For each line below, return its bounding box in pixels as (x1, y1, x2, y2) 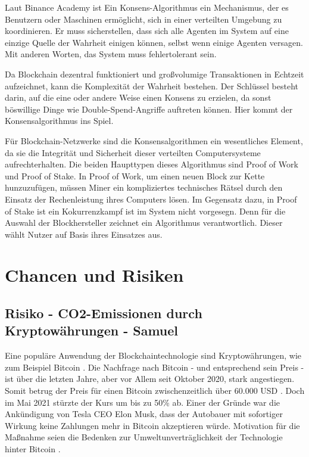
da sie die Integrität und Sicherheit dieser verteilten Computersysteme (5, 146, 261, 158)
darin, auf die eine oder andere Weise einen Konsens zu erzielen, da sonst (5, 91, 271, 104)
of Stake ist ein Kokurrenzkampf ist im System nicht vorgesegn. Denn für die (5, 204, 286, 217)
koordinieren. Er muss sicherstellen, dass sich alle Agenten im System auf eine (5, 24, 289, 37)
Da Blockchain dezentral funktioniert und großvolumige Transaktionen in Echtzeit (5, 67, 304, 80)
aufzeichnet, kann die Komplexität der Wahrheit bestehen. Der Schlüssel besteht (5, 79, 298, 92)
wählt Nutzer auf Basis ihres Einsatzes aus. (5, 228, 163, 240)
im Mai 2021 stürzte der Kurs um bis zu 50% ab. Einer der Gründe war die (5, 396, 280, 408)
